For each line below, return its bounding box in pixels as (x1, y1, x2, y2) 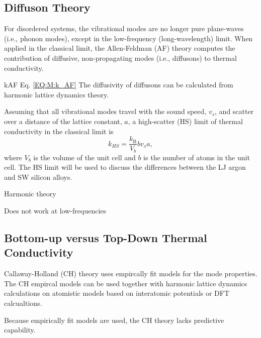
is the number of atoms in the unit (143, 152, 250, 162)
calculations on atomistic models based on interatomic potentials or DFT (4, 288, 230, 298)
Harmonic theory (4, 188, 56, 199)
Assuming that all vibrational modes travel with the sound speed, (4, 106, 207, 117)
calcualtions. (4, 298, 42, 308)
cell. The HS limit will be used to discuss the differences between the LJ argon (4, 162, 246, 172)
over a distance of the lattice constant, (4, 116, 122, 126)
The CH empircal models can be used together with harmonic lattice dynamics (4, 278, 247, 288)
